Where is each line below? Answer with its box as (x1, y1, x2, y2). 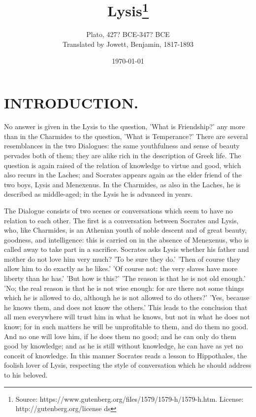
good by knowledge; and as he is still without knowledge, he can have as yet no (4, 341, 243, 351)
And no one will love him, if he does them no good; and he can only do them (4, 331, 236, 341)
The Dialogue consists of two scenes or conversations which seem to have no (4, 205, 233, 215)
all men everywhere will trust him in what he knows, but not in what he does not (4, 312, 250, 322)
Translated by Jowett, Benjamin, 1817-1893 (62, 39, 194, 49)
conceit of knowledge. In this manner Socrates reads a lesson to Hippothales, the (4, 350, 247, 360)
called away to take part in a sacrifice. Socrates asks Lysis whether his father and (4, 244, 249, 254)
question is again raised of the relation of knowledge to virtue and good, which (4, 160, 241, 170)
